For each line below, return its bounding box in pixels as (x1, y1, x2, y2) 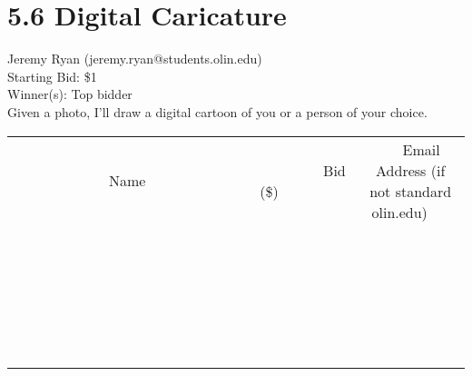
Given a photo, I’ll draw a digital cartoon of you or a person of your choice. (7, 102, 428, 121)
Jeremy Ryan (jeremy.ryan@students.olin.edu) (7, 49, 262, 68)
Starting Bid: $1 (7, 66, 97, 85)
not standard (369, 180, 452, 202)
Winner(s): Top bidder (7, 84, 133, 104)
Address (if (376, 159, 446, 181)
